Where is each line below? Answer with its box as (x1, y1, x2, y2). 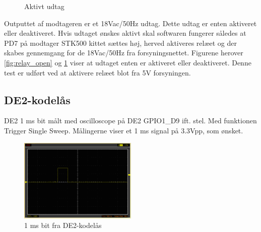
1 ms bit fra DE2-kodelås (24, 220, 102, 230)
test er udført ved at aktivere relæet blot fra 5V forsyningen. (4, 67, 191, 78)
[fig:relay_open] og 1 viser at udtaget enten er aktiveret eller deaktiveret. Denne (4, 57, 251, 67)
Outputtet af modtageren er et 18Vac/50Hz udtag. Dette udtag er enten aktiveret (4, 18, 257, 28)
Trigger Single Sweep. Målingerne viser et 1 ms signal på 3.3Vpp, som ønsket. (4, 125, 243, 135)
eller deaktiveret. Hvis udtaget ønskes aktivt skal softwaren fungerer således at (4, 28, 246, 38)
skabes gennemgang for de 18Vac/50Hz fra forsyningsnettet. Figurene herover (4, 47, 243, 58)
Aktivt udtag (24, 1, 64, 11)
